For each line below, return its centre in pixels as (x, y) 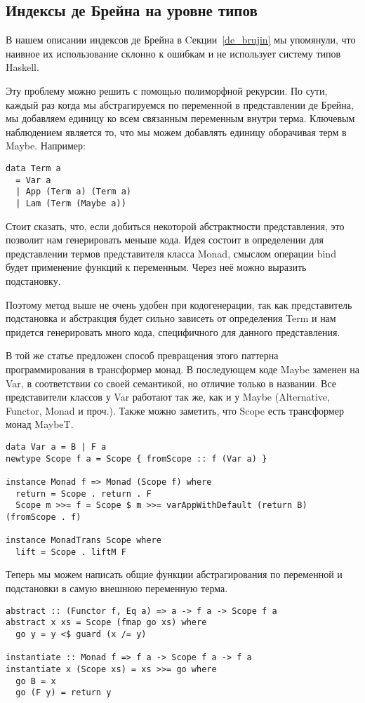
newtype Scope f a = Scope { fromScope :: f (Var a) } (137, 458)
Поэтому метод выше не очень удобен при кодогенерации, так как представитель (179, 304)
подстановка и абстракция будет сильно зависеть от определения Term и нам (171, 318)
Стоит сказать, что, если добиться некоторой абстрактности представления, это (175, 226)
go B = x (36, 681)
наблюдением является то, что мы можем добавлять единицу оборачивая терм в (176, 132)
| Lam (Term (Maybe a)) (71, 203)
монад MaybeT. (40, 424)
